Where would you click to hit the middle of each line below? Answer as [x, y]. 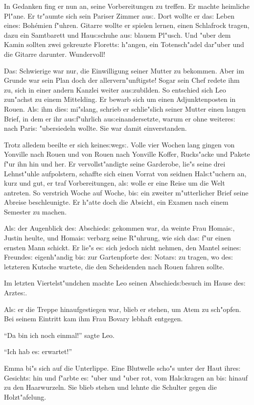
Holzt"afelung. [25, 396]
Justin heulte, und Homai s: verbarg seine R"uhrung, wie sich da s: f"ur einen [117, 238]
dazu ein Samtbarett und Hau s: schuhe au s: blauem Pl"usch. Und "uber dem [117, 35]
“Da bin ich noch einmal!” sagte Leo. [59, 335]
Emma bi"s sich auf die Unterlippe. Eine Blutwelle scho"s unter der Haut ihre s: [122, 368]
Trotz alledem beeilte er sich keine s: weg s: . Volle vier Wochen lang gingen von [119, 144]
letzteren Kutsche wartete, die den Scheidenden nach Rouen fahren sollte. [114, 266]
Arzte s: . [16, 293]
